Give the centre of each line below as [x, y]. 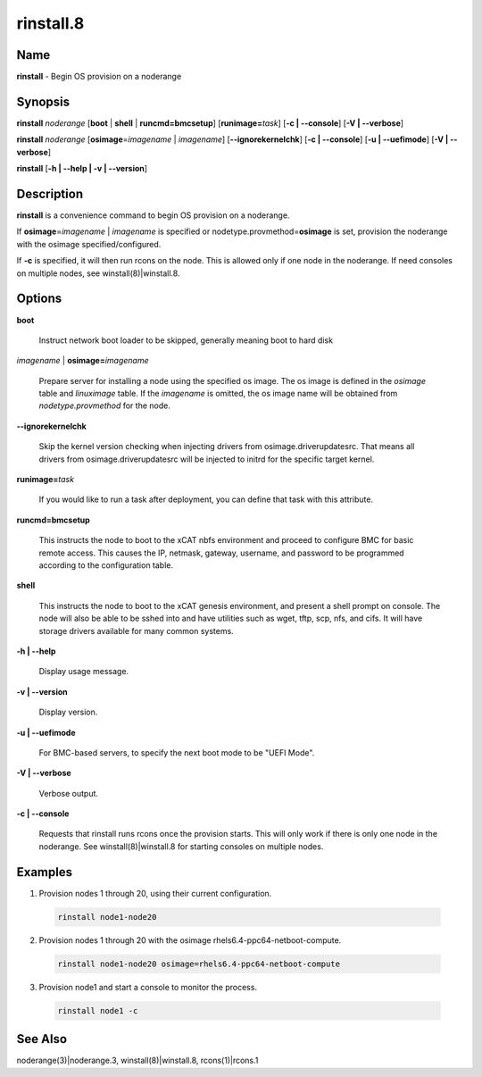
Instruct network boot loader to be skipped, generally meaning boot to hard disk [186, 340]
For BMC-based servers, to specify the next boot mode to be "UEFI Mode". [177, 752]
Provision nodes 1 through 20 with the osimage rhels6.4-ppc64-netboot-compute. [190, 940]
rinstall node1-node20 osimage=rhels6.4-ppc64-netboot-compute [199, 964]
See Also [42, 1039]
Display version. [68, 712]
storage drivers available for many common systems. [136, 630]
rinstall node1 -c [98, 1010]
